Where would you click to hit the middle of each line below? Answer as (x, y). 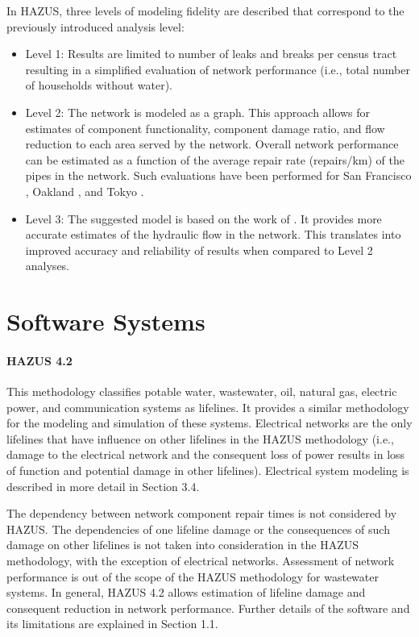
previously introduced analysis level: (95, 26)
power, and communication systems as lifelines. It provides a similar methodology (208, 407)
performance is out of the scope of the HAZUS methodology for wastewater (193, 576)
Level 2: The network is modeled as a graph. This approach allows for (198, 112)
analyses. (48, 266)
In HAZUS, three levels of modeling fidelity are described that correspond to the (205, 10)
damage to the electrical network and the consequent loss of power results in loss (206, 454)
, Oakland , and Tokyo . (85, 191)
